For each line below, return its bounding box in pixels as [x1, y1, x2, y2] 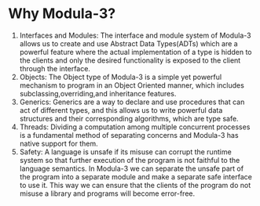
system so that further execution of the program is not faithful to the [19, 155, 240, 164]
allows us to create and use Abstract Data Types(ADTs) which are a [19, 38, 238, 48]
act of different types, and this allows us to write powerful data [19, 105, 223, 114]
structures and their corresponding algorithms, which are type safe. [19, 114, 239, 123]
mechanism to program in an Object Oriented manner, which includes [19, 80, 245, 90]
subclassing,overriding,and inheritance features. [19, 89, 177, 98]
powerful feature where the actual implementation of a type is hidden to [19, 47, 252, 56]
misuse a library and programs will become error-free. [19, 189, 196, 198]
